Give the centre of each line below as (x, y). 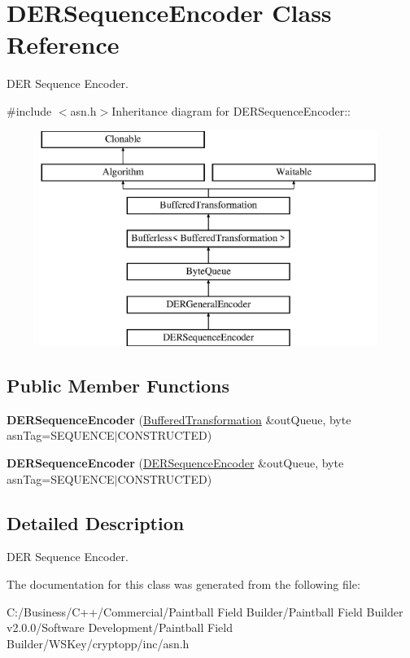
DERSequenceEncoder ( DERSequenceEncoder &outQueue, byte (175, 463)
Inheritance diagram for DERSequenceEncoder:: (231, 110)
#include (29, 110)
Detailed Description (96, 522)
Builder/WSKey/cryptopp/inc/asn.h (98, 643)
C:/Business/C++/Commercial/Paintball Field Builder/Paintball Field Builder (205, 611)
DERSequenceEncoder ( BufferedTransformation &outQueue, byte (179, 419)
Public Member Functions (118, 386)
